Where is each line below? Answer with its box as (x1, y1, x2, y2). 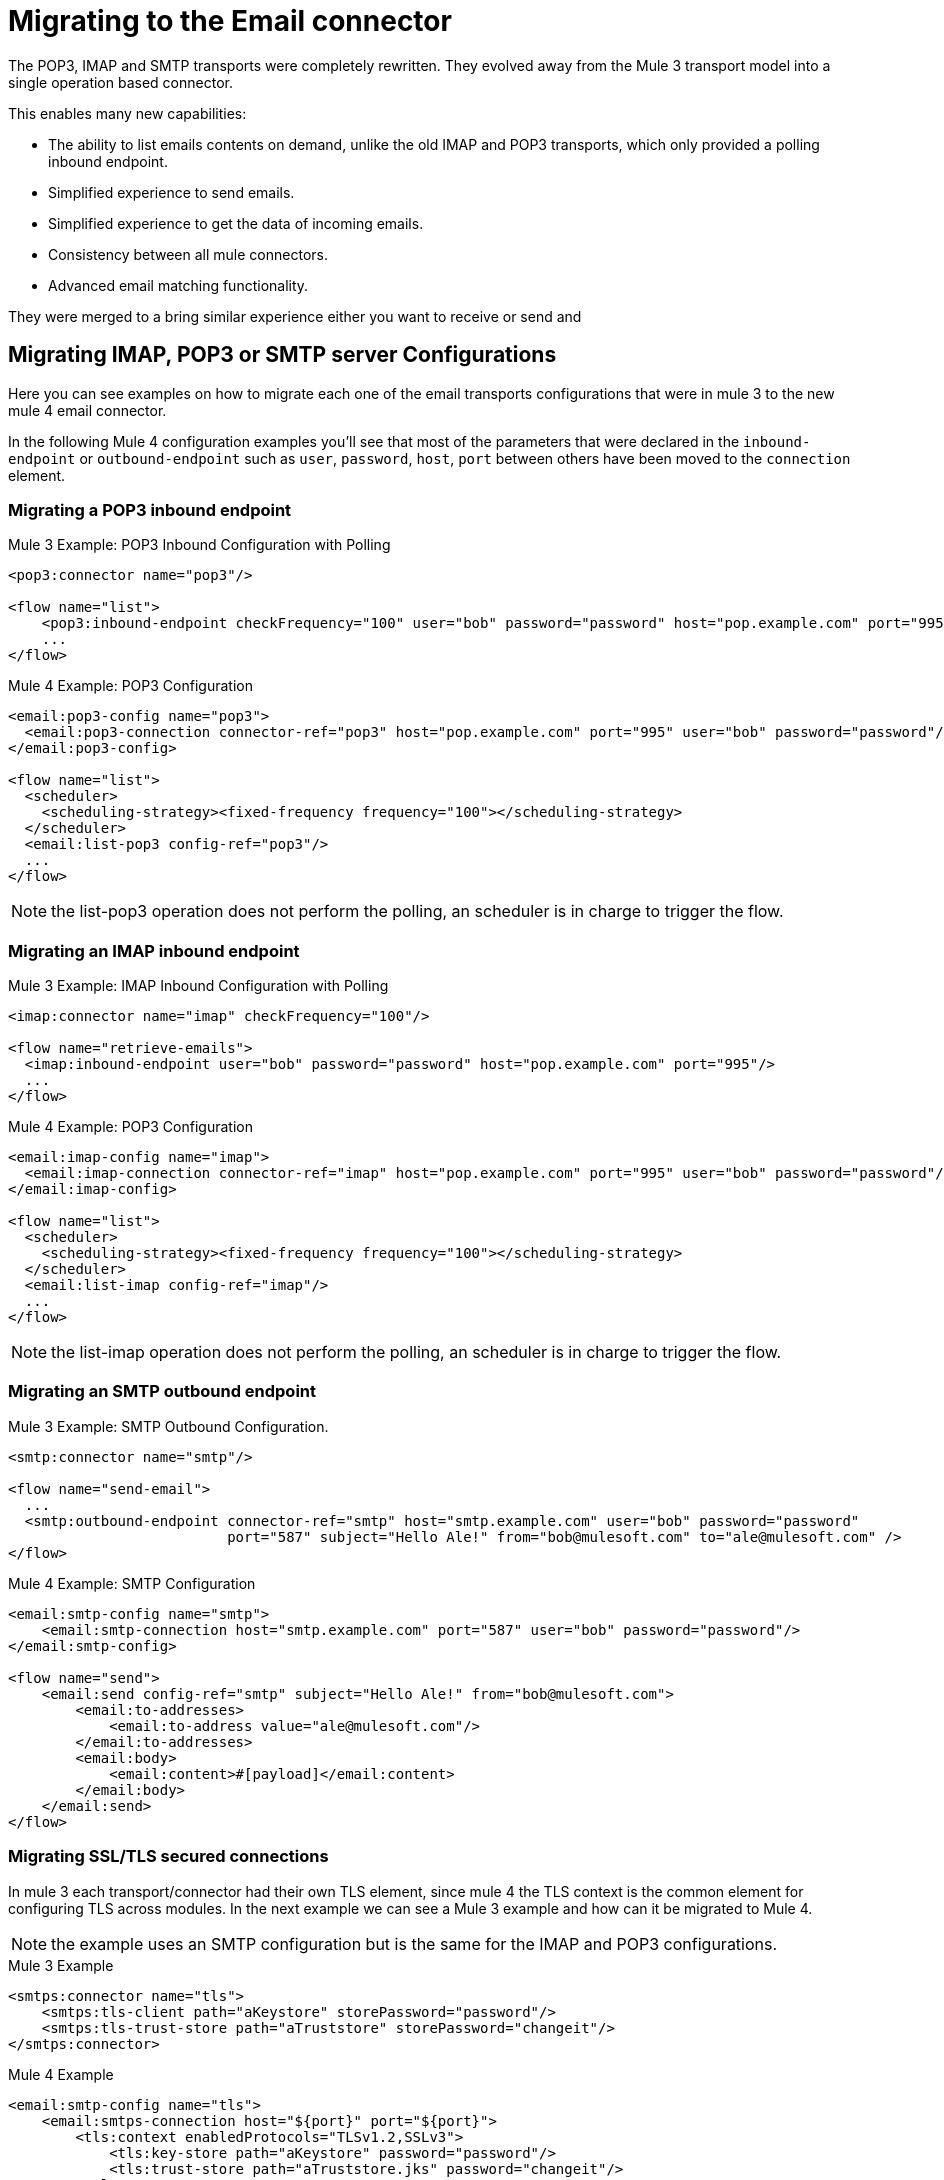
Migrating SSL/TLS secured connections (8, 1846, 329, 1867)
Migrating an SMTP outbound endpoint (8, 1381, 317, 1402)
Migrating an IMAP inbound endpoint (8, 940, 300, 961)
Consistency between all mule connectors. (48, 245, 328, 263)
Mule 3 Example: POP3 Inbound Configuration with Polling (8, 536, 391, 554)
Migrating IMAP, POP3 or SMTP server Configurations (8, 342, 557, 368)
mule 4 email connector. (8, 401, 167, 419)
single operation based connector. (8, 73, 233, 91)
